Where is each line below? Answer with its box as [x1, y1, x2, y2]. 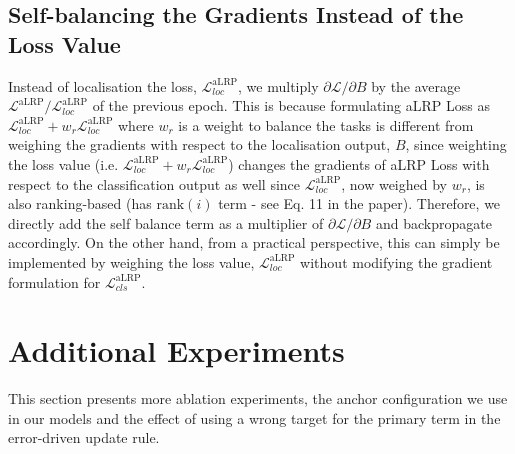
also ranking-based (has [8, 193, 152, 214]
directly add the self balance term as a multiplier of [8, 212, 324, 233]
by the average [371, 75, 461, 96]
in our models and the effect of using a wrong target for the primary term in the [8, 407, 501, 428]
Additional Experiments [8, 330, 345, 371]
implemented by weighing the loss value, [8, 251, 255, 272]
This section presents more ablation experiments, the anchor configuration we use [8, 388, 508, 409]
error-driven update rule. [8, 427, 160, 448]
